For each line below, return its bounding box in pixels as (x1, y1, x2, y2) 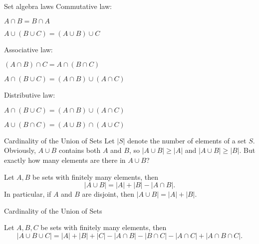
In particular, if (4, 189, 51, 199)
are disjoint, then (82, 189, 134, 199)
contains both (58, 145, 101, 155)
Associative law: (4, 44, 53, 54)
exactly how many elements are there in (4, 154, 126, 165)
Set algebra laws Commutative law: (4, 1, 112, 11)
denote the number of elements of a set (127, 135, 247, 145)
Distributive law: (4, 90, 55, 100)
